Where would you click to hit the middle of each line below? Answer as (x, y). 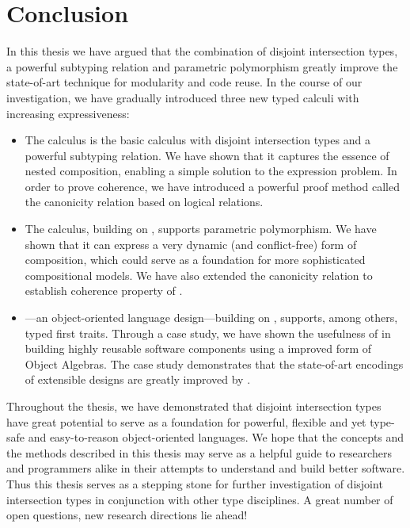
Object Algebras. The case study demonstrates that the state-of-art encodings (214, 363)
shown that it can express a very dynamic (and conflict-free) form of (191, 244)
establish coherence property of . (104, 291)
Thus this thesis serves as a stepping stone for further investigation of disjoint (195, 483)
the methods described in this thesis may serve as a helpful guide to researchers (199, 452)
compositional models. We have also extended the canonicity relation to (199, 275)
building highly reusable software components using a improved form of (198, 348)
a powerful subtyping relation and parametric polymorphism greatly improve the (202, 66)
